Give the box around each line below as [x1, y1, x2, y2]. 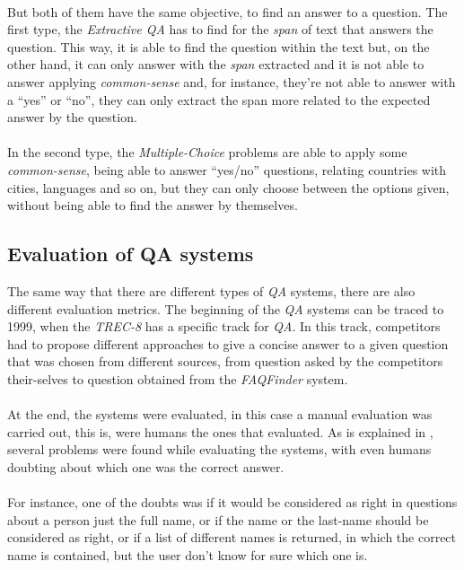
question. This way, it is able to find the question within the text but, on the [7, 37, 430, 56]
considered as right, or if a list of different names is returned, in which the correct [7, 528, 457, 547]
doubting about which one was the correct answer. [7, 457, 285, 476]
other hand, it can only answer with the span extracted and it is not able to [7, 55, 425, 74]
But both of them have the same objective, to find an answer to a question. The [7, 2, 448, 21]
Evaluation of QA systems [7, 240, 254, 267]
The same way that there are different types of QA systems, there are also [7, 281, 416, 300]
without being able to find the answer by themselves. [7, 196, 298, 215]
